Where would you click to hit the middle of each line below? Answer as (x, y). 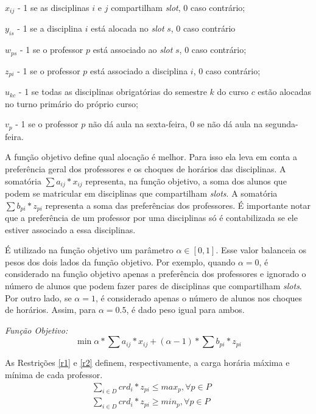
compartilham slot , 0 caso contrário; (178, 7)
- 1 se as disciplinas (53, 7)
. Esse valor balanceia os (261, 250)
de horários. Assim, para (51, 310)
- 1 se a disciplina (50, 28)
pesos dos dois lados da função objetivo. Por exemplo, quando (120, 261)
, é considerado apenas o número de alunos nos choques (199, 297)
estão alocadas (285, 92)
